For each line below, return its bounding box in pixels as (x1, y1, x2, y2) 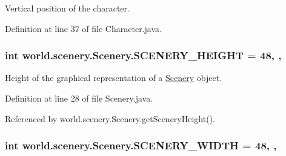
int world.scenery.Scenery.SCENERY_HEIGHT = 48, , (5, 48, 282, 63)
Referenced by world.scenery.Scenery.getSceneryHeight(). (5, 112, 215, 125)
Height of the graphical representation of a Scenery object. (5, 71, 222, 84)
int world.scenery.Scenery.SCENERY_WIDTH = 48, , (5, 138, 277, 153)
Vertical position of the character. (5, 2, 130, 14)
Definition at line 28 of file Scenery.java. (5, 92, 153, 104)
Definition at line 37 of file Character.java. (5, 22, 162, 34)
